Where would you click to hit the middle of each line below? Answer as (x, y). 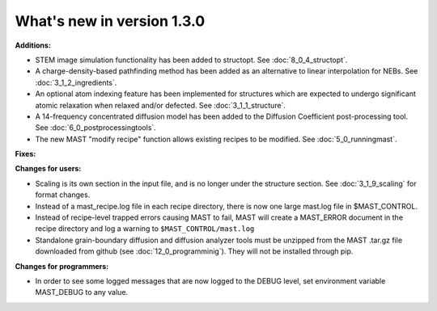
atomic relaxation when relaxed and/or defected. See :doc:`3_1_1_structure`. (161, 105)
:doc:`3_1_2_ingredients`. (76, 82)
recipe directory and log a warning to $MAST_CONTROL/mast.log (145, 229)
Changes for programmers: (62, 266)
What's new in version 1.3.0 (110, 21)
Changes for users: (48, 169)
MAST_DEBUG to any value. (82, 292)
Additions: (33, 45)
